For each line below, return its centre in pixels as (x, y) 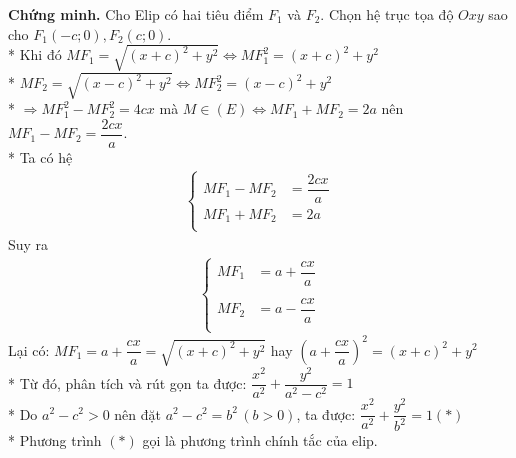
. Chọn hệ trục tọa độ (387, 14)
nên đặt (137, 413)
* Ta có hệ (40, 156)
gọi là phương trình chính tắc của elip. (260, 440)
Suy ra (28, 243)
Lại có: (29, 349)
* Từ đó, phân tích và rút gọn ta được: (127, 382)
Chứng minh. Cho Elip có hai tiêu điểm (136, 14)
